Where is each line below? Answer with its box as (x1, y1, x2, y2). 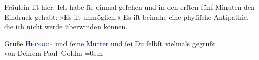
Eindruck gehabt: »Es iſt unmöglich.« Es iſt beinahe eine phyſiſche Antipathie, (4, 11, 249, 22)
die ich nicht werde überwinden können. (4, 21, 128, 32)
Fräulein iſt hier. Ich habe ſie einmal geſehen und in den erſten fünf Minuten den (4, 2, 255, 12)
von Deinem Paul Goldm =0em (4, 48, 103, 58)
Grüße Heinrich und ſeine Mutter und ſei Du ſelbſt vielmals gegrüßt (4, 38, 216, 48)
